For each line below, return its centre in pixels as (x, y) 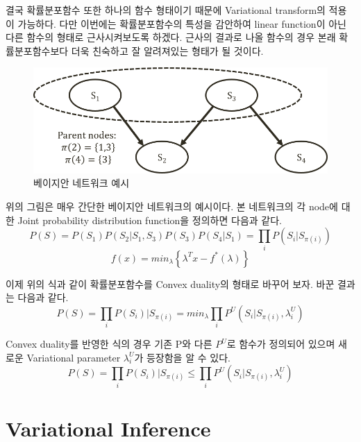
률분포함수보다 (37, 50)
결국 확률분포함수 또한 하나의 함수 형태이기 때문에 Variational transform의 (166, 10)
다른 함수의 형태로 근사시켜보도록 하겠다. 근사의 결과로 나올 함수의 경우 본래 (171, 37)
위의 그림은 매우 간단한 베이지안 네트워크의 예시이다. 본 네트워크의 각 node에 (172, 206)
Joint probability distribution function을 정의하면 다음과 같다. (150, 220)
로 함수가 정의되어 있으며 (281, 344)
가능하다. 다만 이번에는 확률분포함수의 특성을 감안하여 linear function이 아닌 (182, 23)
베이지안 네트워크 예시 (82, 183)
